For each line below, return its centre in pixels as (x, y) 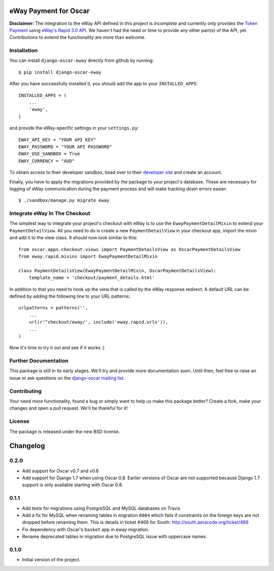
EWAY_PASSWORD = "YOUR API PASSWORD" (65, 147)
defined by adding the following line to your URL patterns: (70, 296)
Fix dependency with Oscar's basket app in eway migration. (85, 529)
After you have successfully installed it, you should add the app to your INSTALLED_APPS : (104, 84)
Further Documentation (39, 361)
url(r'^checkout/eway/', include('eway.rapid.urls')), (98, 322)
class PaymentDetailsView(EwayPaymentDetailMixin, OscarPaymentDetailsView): (117, 271)
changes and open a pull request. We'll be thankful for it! (68, 408)
